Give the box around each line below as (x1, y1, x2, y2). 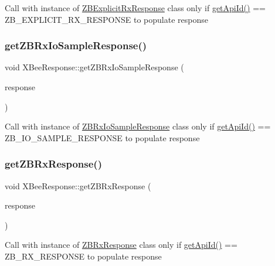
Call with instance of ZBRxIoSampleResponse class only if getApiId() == (5, 120, 271, 132)
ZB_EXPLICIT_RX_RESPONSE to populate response (5, 13, 208, 25)
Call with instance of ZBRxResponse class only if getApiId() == (5, 238, 237, 251)
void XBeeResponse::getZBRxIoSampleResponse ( (5, 61, 184, 73)
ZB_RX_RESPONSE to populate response (5, 250, 162, 262)
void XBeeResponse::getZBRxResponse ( (5, 179, 151, 192)
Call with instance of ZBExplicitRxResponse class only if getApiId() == (5, 2, 266, 13)
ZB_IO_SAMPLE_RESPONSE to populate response (5, 131, 200, 144)
